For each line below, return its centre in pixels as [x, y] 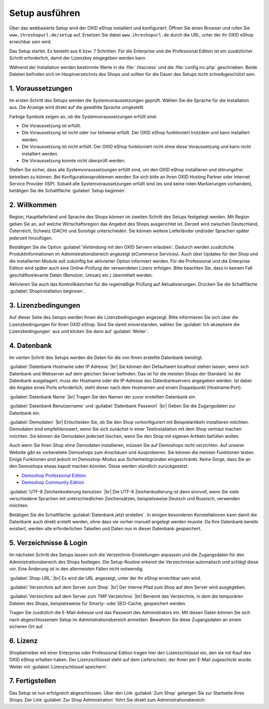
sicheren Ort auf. [26, 626]
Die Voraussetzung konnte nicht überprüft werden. [74, 160]
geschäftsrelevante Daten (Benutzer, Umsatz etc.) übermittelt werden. [81, 275]
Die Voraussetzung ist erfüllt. [52, 125]
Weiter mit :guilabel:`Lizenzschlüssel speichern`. [59, 667]
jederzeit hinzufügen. [31, 238]
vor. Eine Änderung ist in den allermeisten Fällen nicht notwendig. [76, 569]
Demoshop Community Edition [53, 482]
